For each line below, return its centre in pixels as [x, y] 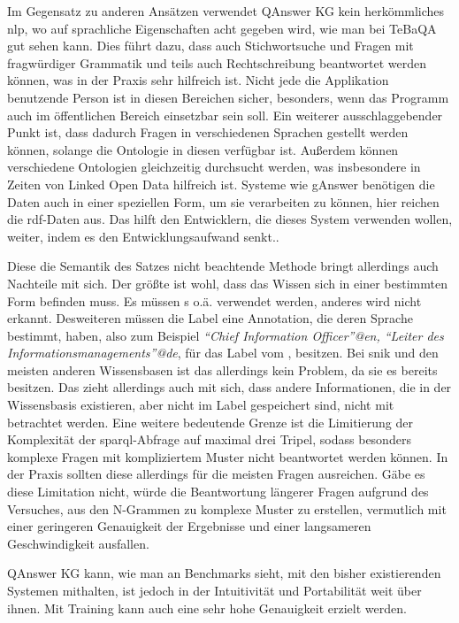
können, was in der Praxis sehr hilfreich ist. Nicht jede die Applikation [198, 80]
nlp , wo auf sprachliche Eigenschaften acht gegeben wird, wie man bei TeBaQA [222, 28]
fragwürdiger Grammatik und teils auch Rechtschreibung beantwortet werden [217, 62]
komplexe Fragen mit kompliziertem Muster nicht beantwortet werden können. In [228, 456]
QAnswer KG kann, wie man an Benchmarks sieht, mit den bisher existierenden [224, 573]
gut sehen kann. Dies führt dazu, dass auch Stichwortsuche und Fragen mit [210, 46]
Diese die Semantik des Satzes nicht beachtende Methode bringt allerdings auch [223, 266]
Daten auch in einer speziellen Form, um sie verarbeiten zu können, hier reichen [223, 201]
